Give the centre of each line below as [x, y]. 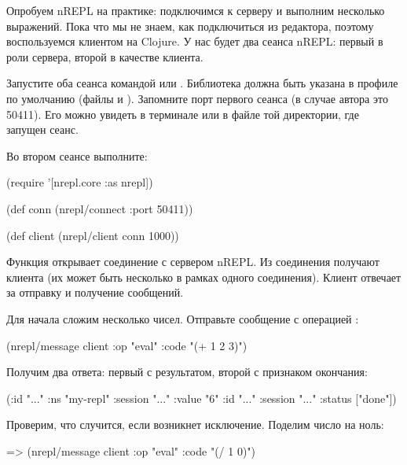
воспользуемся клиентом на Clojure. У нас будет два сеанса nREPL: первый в [195, 41]
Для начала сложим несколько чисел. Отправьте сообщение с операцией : [183, 318]
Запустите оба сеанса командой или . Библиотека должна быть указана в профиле [202, 83]
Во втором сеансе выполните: [77, 155]
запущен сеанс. [42, 129]
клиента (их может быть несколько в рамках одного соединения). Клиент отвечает [204, 277]
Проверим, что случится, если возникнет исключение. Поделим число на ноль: [195, 424]
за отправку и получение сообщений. [95, 292]
